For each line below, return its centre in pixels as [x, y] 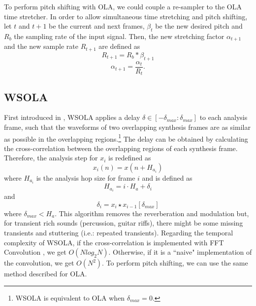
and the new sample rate [41, 46]
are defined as [119, 46]
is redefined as [130, 158]
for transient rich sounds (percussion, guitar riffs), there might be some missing [124, 223]
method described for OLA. [46, 274]
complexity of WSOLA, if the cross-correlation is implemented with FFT [114, 242]
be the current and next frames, [97, 26]
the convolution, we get [39, 263]
